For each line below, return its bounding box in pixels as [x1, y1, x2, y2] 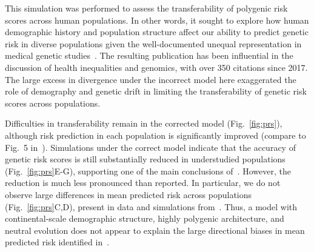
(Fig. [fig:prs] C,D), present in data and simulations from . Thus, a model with [5, 200, 298, 213]
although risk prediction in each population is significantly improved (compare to [5, 128, 306, 141]
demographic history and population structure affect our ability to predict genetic [5, 25, 309, 38]
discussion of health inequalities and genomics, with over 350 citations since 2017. [5, 61, 308, 73]
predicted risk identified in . [5, 236, 110, 248]
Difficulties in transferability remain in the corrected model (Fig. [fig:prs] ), [5, 117, 282, 130]
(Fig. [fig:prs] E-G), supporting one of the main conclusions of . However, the [5, 164, 291, 177]
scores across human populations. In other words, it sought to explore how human [5, 13, 309, 26]
